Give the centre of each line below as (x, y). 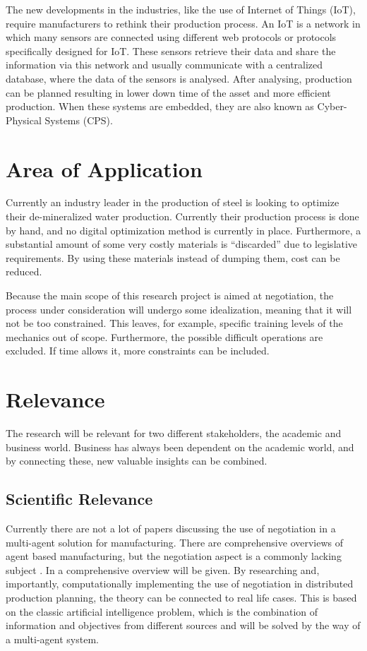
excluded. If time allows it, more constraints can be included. (138, 351)
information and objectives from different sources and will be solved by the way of (183, 625)
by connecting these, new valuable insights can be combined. (137, 461)
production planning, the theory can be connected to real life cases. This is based (181, 598)
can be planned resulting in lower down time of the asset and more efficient (168, 92)
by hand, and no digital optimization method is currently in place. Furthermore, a (183, 230)
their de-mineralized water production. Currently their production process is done (182, 216)
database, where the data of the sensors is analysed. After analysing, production (179, 78)
